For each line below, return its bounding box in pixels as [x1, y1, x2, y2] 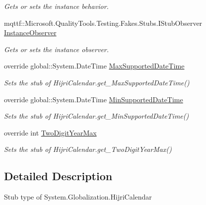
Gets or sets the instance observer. [4, 44, 109, 54]
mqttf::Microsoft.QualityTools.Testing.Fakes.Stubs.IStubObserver [4, 17, 203, 28]
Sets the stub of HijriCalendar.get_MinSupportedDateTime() [4, 111, 189, 121]
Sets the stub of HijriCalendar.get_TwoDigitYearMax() [4, 144, 172, 154]
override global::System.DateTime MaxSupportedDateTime [4, 61, 185, 71]
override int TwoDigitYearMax [4, 127, 97, 137]
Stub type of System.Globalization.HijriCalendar [4, 192, 152, 202]
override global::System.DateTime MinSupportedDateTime [4, 94, 183, 104]
